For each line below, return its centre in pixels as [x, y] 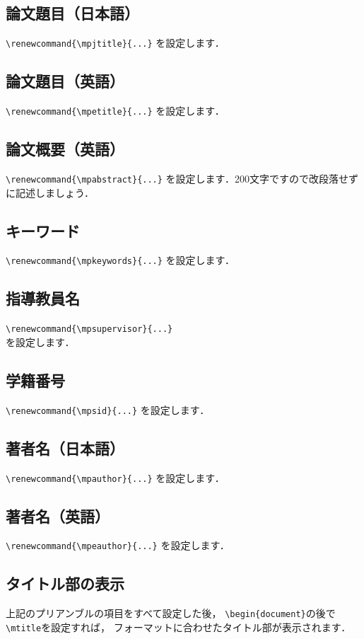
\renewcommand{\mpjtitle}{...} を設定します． [115, 43]
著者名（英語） [58, 516]
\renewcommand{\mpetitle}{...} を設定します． [115, 111]
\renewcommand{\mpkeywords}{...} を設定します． [121, 260]
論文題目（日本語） [72, 13]
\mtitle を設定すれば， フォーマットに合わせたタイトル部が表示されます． [178, 627]
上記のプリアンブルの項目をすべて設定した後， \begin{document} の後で [171, 613]
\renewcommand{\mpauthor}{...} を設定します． [115, 477]
